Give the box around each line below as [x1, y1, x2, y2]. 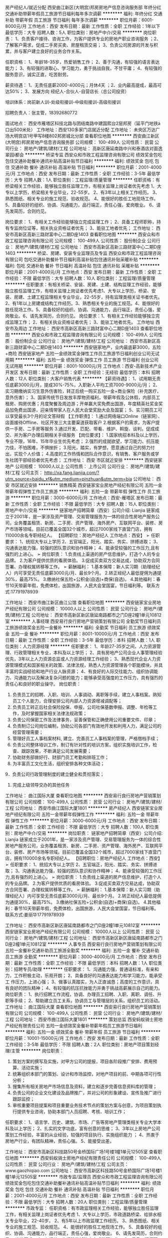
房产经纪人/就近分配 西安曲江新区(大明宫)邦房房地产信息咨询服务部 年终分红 [5, 5, 161, 10]
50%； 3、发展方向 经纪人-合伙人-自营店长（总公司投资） [9, 88, 129, 94]
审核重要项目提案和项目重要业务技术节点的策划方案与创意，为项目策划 [12, 1103, 157, 1108]
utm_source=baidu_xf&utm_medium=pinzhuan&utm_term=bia [5, 476, 132, 482]
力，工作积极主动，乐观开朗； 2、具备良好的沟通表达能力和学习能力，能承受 [5, 973, 162, 978]
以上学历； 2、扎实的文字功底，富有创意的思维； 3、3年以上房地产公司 [13, 1126, 160, 1131]
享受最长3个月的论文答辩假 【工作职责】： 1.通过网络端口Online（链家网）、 [9, 413, 162, 419]
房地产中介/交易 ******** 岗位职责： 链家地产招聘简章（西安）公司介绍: [13, 830, 163, 836]
